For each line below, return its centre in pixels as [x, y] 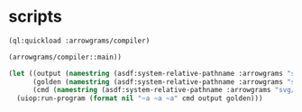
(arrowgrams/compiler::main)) [65, 57]
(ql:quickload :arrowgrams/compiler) [79, 41]
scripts [35, 17]
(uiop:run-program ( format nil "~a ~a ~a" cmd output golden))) [140, 98]
